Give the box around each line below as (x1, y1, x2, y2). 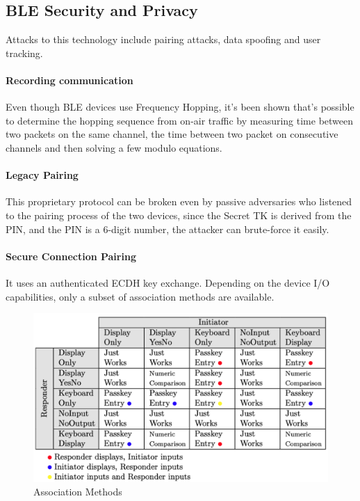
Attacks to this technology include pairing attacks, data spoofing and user (6, 32, 321, 47)
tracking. (6, 45, 43, 60)
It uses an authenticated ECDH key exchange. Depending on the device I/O (6, 275, 330, 289)
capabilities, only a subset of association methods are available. (6, 289, 275, 303)
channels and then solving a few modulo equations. (6, 140, 222, 154)
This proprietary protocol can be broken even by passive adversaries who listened (6, 194, 352, 209)
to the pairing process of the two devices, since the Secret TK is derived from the (6, 207, 352, 222)
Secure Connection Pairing (6, 248, 136, 263)
